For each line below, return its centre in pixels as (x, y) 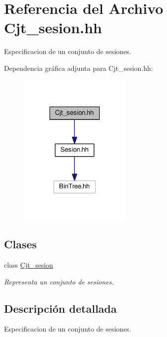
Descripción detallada (60, 308)
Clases (21, 244)
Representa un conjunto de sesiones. (59, 281)
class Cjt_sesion (29, 265)
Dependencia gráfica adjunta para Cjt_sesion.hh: (79, 68)
